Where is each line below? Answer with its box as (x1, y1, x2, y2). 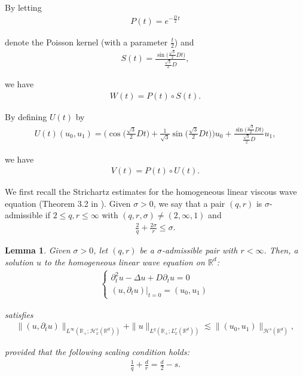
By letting (5, 1, 42, 13)
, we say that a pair (153, 197, 225, 209)
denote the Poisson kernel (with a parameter (5, 35, 168, 48)
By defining (5, 110, 47, 123)
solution (5, 255, 33, 268)
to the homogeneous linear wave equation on (44, 255, 205, 268)
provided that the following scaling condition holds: (5, 346, 189, 358)
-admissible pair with (161, 244, 238, 256)
